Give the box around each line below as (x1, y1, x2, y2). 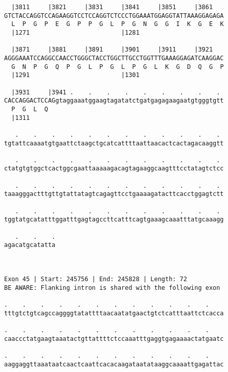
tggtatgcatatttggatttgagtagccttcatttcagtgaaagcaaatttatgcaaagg (4, 216, 224, 224)
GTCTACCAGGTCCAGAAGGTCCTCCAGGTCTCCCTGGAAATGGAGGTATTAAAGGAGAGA (4, 12, 224, 19)
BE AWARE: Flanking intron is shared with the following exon (4, 284, 220, 291)
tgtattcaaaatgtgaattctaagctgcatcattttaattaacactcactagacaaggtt (4, 139, 224, 147)
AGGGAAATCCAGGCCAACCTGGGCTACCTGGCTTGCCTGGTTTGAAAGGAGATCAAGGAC (4, 54, 224, 62)
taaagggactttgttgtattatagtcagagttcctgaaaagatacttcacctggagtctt (4, 190, 224, 198)
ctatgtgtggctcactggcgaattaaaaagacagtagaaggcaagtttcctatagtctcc (4, 165, 224, 172)
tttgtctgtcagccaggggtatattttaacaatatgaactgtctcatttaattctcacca (4, 309, 224, 317)
